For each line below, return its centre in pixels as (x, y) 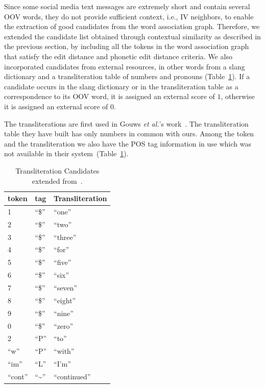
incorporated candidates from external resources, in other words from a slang (125, 66)
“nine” (64, 313)
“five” (63, 262)
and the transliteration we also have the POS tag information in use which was (128, 143)
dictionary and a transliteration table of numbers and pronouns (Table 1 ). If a (127, 76)
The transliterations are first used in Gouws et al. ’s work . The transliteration (126, 123)
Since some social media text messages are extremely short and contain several (127, 6)
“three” (65, 237)
